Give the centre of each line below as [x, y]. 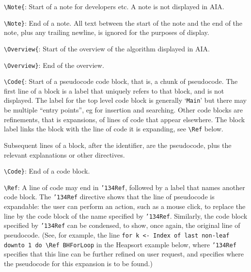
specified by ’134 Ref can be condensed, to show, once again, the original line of [122, 225]
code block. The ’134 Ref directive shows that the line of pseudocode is [109, 197]
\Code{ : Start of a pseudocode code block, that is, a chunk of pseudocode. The [121, 81]
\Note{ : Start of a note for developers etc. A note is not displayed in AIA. [114, 6]
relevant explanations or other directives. [64, 154]
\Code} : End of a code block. [47, 171]
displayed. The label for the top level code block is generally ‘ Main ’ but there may [125, 100]
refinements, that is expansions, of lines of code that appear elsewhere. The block [125, 119]
